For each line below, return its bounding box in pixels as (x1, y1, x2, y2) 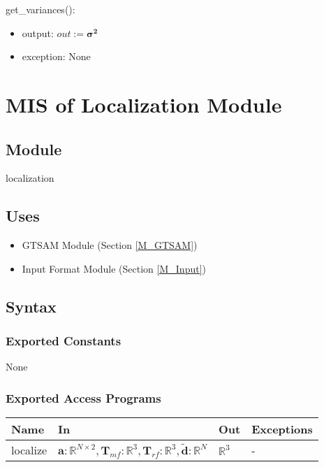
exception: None (22, 49, 91, 64)
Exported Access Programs (6, 389, 161, 406)
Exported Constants (6, 332, 121, 350)
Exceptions (251, 421, 313, 438)
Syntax (6, 295, 57, 317)
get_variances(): (6, 2, 75, 16)
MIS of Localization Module (6, 89, 282, 118)
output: (22, 25, 54, 40)
